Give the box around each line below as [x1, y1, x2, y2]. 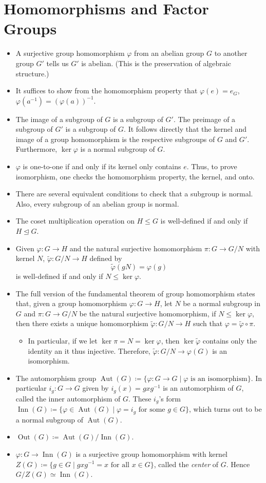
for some [138, 406, 165, 414]
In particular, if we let [28, 335, 98, 346]
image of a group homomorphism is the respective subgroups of [15, 133, 215, 144]
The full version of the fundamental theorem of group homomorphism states [15, 288, 255, 298]
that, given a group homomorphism [15, 298, 127, 309]
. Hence [226, 458, 250, 469]
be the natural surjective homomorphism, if [79, 308, 216, 318]
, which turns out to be [189, 404, 262, 414]
